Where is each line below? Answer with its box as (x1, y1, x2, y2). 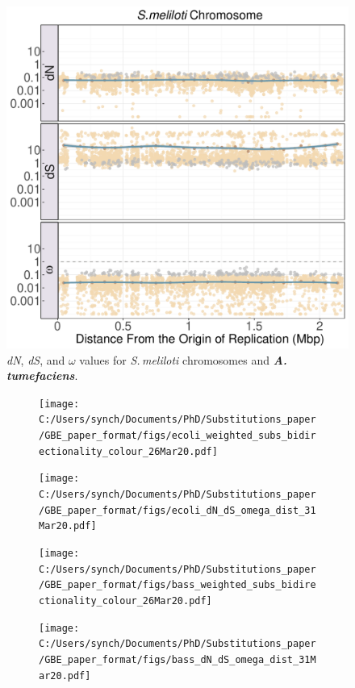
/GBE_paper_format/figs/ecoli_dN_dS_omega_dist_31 (39, 504, 316, 516)
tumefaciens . (6, 367, 78, 384)
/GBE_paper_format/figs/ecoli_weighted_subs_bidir (39, 430, 316, 442)
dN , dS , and (6, 351, 65, 368)
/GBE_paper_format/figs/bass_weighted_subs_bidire (39, 579, 316, 591)
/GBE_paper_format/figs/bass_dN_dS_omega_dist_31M (39, 653, 316, 665)
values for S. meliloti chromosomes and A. (79, 351, 287, 368)
